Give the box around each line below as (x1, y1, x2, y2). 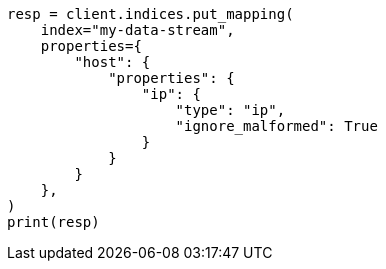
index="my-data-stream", (40, 22, 235, 38)
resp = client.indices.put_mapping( (7, 6, 294, 22)
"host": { (74, 54, 151, 70)
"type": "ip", (175, 102, 286, 118)
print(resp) (7, 214, 100, 230)
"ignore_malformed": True (175, 118, 378, 134)
